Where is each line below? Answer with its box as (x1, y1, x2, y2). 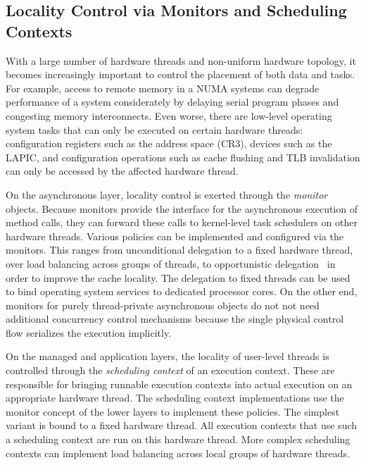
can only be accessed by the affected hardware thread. (6, 163, 239, 178)
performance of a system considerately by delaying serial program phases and (6, 94, 339, 109)
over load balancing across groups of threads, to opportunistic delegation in (6, 256, 336, 271)
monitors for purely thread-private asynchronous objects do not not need (6, 297, 320, 312)
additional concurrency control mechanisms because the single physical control (6, 311, 344, 326)
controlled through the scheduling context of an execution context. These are (6, 363, 335, 378)
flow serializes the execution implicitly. (6, 325, 172, 340)
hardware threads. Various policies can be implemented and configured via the (6, 228, 343, 243)
